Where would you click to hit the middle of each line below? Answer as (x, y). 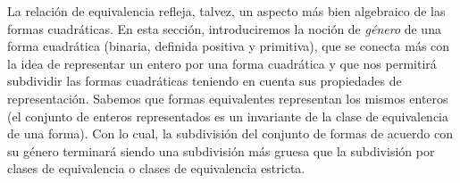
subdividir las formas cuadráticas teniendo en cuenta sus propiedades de (205, 81)
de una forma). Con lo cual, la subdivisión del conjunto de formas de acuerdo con (230, 133)
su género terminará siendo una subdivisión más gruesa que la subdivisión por (221, 150)
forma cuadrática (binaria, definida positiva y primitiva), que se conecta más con (229, 46)
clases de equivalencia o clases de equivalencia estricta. (156, 168)
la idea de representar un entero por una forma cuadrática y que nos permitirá (222, 63)
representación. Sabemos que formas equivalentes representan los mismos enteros (228, 98)
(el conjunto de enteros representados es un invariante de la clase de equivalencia (228, 116)
